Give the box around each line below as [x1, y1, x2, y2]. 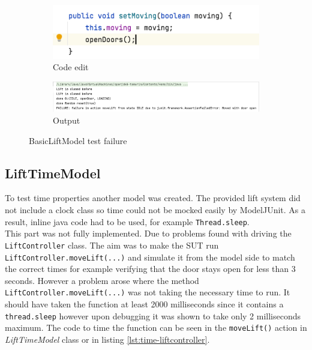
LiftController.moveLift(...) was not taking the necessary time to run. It [5, 286, 290, 298]
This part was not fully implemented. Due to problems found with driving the [5, 227, 292, 240]
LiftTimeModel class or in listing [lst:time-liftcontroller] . [5, 333, 210, 345]
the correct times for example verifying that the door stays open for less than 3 [5, 262, 296, 275]
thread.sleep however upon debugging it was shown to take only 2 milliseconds [5, 309, 301, 322]
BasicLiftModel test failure [29, 134, 127, 146]
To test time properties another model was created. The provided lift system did [5, 192, 301, 204]
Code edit [53, 61, 89, 73]
